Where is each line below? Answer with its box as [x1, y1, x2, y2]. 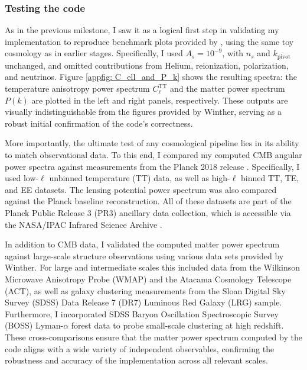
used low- [5, 172, 39, 184]
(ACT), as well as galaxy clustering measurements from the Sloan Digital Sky [5, 284, 286, 297]
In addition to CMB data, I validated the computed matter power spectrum [5, 238, 280, 250]
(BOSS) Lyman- [5, 319, 64, 332]
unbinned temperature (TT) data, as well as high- [49, 172, 230, 184]
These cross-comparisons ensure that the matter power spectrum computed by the [5, 330, 302, 343]
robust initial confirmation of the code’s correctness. [5, 117, 193, 129]
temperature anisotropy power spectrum [5, 82, 150, 95]
